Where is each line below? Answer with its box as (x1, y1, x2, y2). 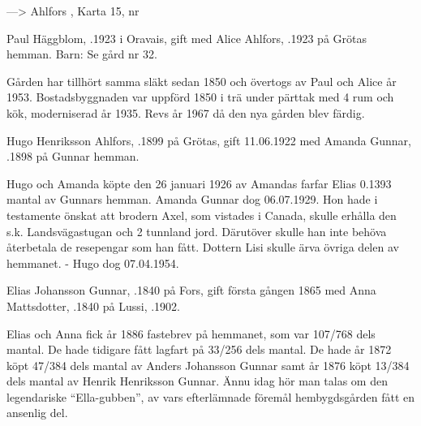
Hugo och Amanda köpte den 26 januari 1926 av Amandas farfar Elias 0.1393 (6, 174, 392, 191)
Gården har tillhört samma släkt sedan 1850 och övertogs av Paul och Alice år (6, 72, 397, 89)
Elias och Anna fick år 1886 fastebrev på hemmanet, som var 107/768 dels (6, 325, 376, 342)
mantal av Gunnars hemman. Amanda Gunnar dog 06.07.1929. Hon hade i (6, 191, 378, 208)
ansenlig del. (6, 404, 68, 421)
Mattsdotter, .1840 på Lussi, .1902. (6, 297, 180, 314)
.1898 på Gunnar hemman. (6, 148, 140, 165)
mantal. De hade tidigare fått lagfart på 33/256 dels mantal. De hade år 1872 (6, 341, 392, 358)
